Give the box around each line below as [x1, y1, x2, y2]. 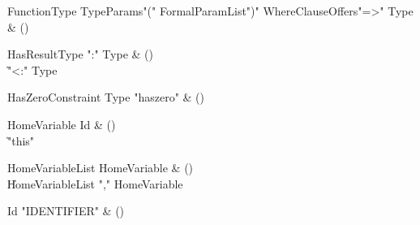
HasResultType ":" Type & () [7, 45, 153, 63]
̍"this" [7, 132, 35, 149]
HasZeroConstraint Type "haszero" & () [7, 89, 204, 106]
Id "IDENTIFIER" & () [7, 202, 125, 219]
